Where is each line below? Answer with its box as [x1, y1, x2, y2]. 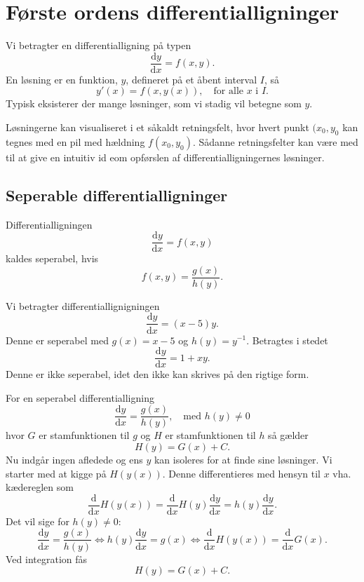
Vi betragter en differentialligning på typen [6, 38, 191, 53]
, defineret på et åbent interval [126, 72, 257, 86]
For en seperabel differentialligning [6, 390, 154, 405]
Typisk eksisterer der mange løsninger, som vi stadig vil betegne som [6, 96, 302, 111]
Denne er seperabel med [6, 332, 109, 347]
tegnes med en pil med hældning [6, 134, 145, 149]
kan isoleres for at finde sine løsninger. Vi [154, 452, 332, 467]
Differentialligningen [6, 217, 93, 231]
